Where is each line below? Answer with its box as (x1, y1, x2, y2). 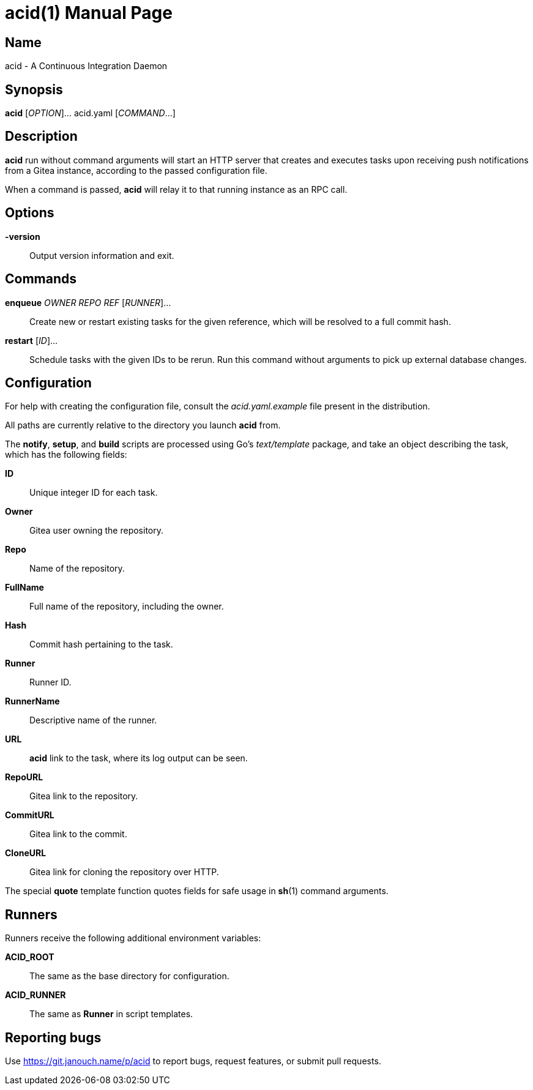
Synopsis (5, 81, 63, 97)
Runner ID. (29, 677, 72, 688)
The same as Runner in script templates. (29, 1009, 193, 1020)
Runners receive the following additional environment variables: (5, 933, 261, 944)
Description (5, 129, 78, 144)
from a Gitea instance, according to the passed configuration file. (5, 165, 267, 176)
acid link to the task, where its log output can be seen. (29, 753, 248, 764)
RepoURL (5, 772, 43, 783)
